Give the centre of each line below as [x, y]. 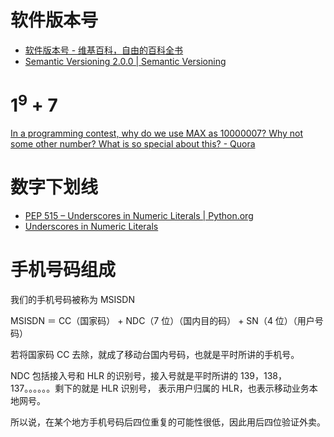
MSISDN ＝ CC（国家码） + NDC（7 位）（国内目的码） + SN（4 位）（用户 [162, 321]
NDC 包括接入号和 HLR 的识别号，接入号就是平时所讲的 [124, 376]
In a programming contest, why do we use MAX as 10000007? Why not [157, 133]
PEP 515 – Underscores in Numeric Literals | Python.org [139, 216]
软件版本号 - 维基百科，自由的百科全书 [104, 50]
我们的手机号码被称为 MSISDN [72, 300]
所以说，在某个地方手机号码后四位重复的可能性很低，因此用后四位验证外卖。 [168, 422]
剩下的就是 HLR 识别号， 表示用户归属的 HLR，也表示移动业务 [182, 388]
